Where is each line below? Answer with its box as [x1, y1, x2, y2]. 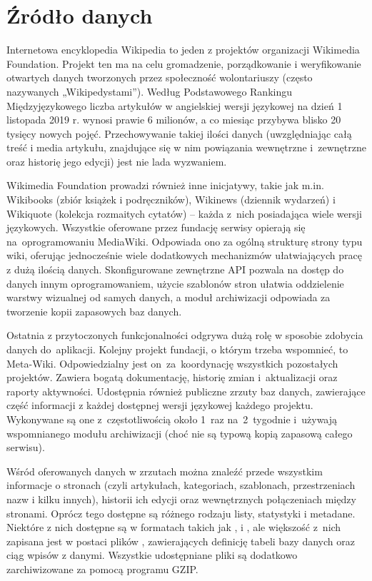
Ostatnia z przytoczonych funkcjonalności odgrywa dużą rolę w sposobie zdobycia [6, 328, 363, 343]
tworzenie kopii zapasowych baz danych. [6, 303, 182, 318]
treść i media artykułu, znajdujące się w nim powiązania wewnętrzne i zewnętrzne [6, 140, 366, 155]
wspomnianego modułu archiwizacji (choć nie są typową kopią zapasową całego [6, 425, 353, 440]
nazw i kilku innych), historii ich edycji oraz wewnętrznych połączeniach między [6, 491, 356, 506]
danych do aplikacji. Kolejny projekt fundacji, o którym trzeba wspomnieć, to [6, 342, 348, 356]
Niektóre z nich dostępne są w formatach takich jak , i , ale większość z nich [6, 520, 341, 535]
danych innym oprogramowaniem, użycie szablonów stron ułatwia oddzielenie [6, 276, 344, 290]
